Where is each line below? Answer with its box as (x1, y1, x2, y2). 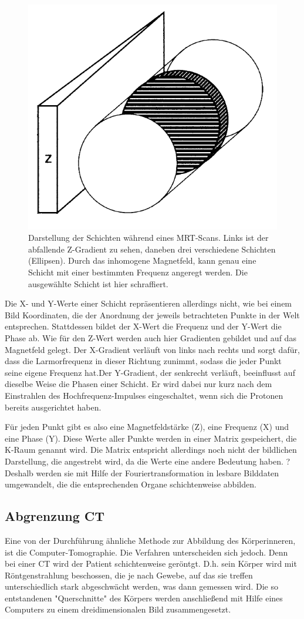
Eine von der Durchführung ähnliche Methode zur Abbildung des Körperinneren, (5, 534, 296, 546)
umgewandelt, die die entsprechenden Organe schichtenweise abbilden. (5, 478, 256, 490)
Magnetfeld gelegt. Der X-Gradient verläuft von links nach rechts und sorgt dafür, (5, 343, 300, 355)
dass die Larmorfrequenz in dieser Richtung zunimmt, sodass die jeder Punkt (5, 355, 282, 367)
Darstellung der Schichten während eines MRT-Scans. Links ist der (28, 231, 269, 244)
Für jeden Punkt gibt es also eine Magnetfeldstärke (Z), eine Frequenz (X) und (5, 420, 289, 433)
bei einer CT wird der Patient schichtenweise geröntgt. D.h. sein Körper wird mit (5, 557, 297, 570)
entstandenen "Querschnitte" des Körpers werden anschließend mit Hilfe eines (5, 591, 283, 604)
